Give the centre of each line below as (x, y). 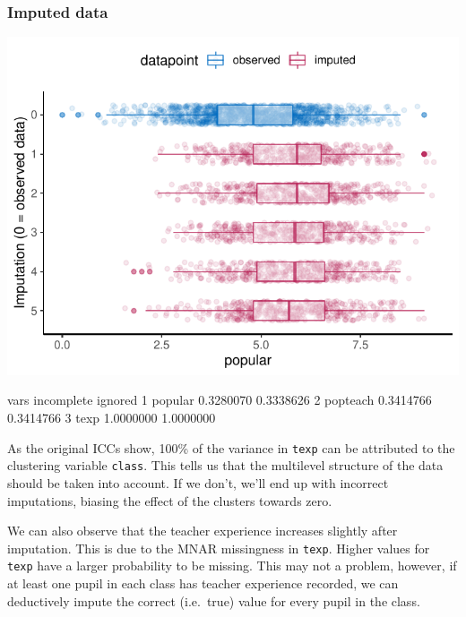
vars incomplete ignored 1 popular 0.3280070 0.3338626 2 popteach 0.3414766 (220, 400)
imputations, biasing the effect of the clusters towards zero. (170, 500)
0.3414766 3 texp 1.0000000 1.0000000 (112, 418)
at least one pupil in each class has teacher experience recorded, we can (203, 583)
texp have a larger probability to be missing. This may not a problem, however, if (232, 566)
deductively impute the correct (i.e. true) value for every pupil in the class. (214, 600)
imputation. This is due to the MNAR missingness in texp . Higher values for (219, 548)
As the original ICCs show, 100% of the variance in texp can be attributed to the (231, 447)
